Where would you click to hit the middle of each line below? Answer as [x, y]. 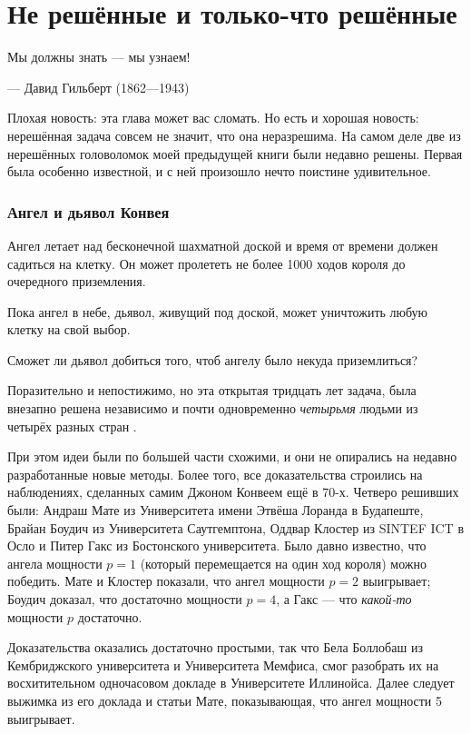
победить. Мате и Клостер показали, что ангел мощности [166, 581]
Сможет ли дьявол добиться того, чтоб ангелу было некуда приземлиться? [213, 359]
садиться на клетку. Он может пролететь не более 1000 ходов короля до [206, 263]
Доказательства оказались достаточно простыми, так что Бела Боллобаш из [215, 647]
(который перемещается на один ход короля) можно [284, 563]
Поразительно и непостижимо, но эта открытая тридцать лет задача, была [212, 390]
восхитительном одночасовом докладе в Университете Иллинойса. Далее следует [231, 683]
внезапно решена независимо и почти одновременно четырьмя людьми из [213, 408]
